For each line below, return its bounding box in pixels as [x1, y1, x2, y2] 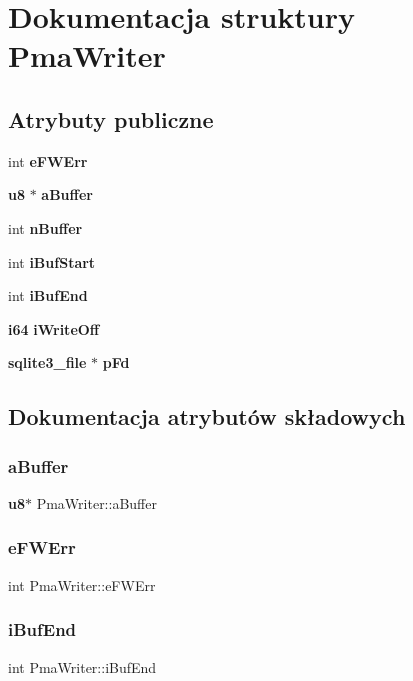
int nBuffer [8, 217, 83, 238]
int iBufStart [8, 251, 96, 272]
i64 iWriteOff [8, 318, 100, 339]
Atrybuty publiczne [8, 103, 214, 134]
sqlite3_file [8, 352, 87, 373]
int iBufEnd [8, 285, 88, 306]
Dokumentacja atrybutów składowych [8, 401, 406, 432]
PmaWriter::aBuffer [36, 492, 157, 513]
